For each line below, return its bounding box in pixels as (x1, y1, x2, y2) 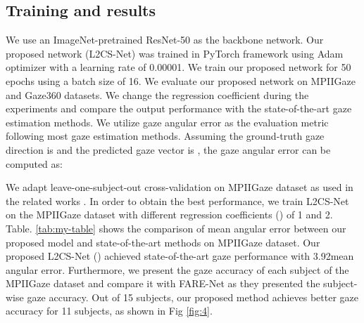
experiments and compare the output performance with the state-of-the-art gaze (6, 101, 352, 116)
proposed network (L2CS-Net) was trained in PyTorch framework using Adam (6, 46, 344, 60)
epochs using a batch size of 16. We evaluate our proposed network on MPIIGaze (6, 73, 356, 88)
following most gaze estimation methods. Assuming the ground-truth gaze (6, 128, 325, 143)
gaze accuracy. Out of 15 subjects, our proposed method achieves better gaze (27, 289, 358, 304)
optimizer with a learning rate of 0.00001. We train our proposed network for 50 (6, 60, 351, 74)
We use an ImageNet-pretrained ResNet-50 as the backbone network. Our (6, 32, 324, 47)
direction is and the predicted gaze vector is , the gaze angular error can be (6, 142, 331, 157)
